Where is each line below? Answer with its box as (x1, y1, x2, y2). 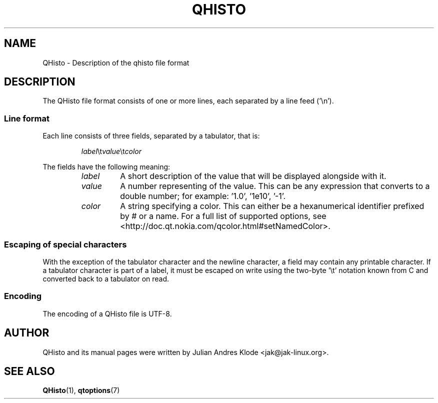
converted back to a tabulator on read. (42, 274, 169, 283)
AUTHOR (4, 326, 49, 339)
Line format (4, 113, 49, 123)
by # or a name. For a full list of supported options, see (120, 211, 326, 221)
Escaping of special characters (4, 239, 127, 249)
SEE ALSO (4, 364, 55, 377)
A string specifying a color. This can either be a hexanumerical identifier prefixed (120, 201, 424, 211)
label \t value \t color (81, 147, 141, 156)
